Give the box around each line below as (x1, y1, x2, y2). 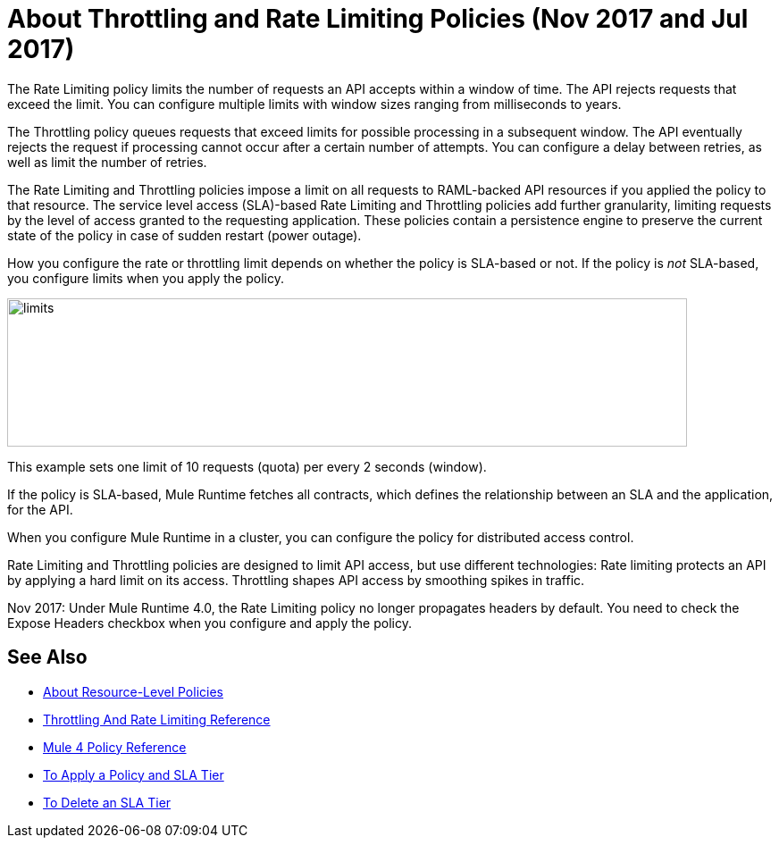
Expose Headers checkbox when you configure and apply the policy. (7, 615, 412, 631)
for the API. (7, 501, 73, 517)
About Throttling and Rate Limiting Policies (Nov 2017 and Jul (7, 4, 749, 34)
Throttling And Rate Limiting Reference (43, 711, 271, 727)
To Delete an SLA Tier (43, 794, 172, 810)
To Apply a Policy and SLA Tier (43, 766, 224, 782)
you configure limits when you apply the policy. (7, 270, 284, 286)
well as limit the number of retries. (7, 154, 207, 170)
